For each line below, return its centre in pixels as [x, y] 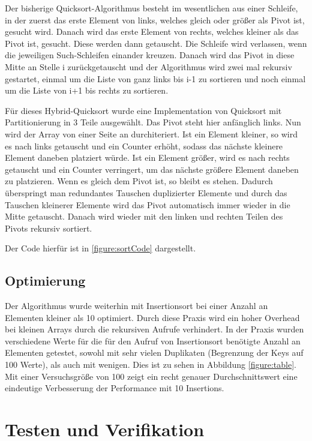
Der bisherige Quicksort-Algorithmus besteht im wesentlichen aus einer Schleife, [151, 8]
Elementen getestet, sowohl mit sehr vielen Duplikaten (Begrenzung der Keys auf [154, 352]
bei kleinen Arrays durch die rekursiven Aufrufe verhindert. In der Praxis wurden [154, 329]
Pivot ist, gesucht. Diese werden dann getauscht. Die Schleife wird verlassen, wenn [156, 43]
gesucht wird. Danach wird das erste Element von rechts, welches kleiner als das [152, 31]
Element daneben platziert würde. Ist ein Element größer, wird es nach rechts [147, 157]
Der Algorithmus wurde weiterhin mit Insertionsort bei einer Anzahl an [136, 306]
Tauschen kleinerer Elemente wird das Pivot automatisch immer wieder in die [148, 204]
